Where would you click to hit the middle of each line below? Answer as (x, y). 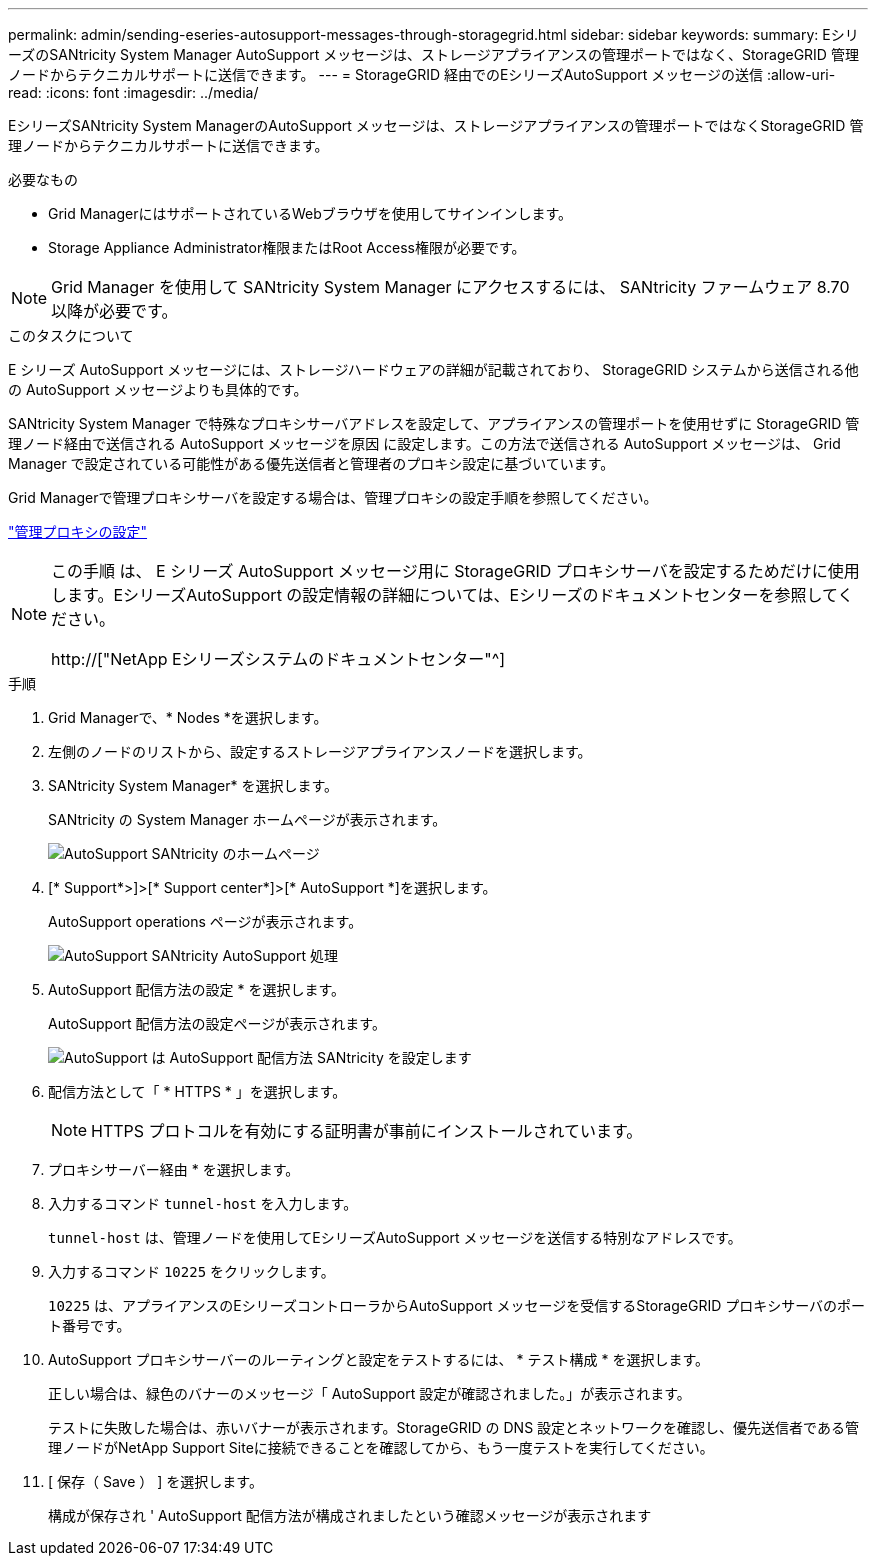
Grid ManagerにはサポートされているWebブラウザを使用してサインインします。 (310, 213)
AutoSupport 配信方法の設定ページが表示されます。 (217, 1023)
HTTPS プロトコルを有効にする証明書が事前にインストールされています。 (367, 1131)
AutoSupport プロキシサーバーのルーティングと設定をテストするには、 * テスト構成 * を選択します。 (378, 1359)
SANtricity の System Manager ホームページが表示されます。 (247, 819)
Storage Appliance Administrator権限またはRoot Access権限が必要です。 (287, 247)
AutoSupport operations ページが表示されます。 (205, 921)
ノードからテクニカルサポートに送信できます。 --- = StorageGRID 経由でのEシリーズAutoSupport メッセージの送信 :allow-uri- (422, 74)
